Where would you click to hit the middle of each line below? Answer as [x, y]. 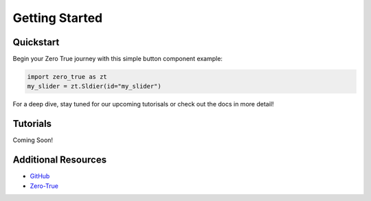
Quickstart [36, 42]
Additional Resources [59, 160]
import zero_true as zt [67, 77]
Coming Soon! [33, 140]
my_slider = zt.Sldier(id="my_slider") [94, 86]
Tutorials [32, 124]
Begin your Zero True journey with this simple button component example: [118, 59]
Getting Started [58, 18]
